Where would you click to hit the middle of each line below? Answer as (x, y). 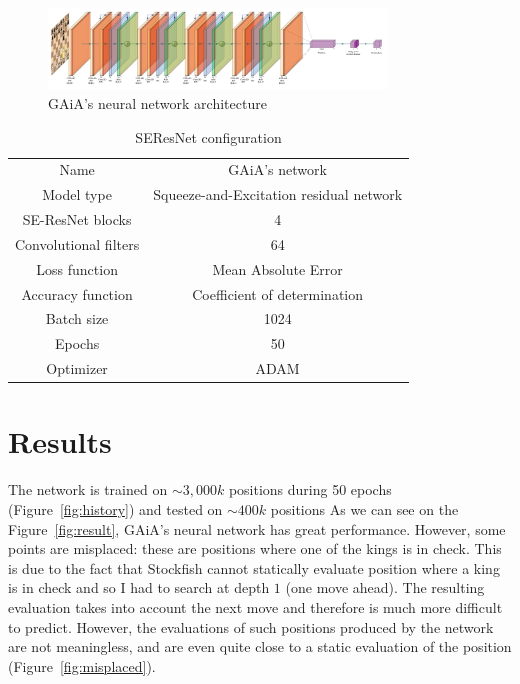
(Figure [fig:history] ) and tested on (115, 508)
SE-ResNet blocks (77, 219)
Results (60, 441)
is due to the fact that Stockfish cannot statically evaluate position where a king (254, 567)
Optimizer (77, 368)
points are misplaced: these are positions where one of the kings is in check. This (255, 548)
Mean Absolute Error (277, 268)
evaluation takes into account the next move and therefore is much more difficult (255, 606)
